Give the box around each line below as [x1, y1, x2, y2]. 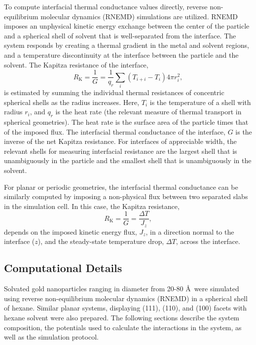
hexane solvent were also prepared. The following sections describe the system [4, 312, 240, 322]
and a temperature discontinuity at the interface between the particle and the [4, 49, 239, 60]
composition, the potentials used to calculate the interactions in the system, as [4, 322, 242, 332]
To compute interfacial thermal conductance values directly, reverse [4, 1, 208, 11]
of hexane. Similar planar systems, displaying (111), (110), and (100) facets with [4, 303, 247, 313]
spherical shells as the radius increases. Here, [4, 97, 140, 107]
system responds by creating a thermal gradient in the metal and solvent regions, [4, 40, 249, 50]
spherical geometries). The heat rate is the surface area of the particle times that [4, 116, 249, 127]
